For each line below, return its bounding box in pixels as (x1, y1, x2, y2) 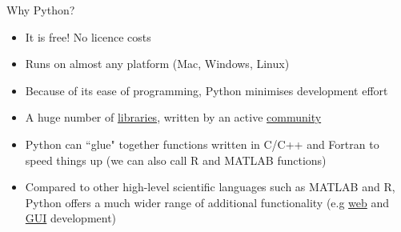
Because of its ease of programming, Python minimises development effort (25, 82, 388, 98)
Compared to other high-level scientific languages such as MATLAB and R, (25, 178, 395, 195)
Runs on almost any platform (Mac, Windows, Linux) (25, 55, 290, 72)
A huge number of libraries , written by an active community (25, 109, 322, 126)
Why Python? (6, 2, 75, 18)
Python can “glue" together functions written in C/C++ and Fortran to (25, 135, 379, 152)
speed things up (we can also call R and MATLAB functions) (25, 151, 327, 168)
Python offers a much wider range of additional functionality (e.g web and (25, 194, 390, 210)
